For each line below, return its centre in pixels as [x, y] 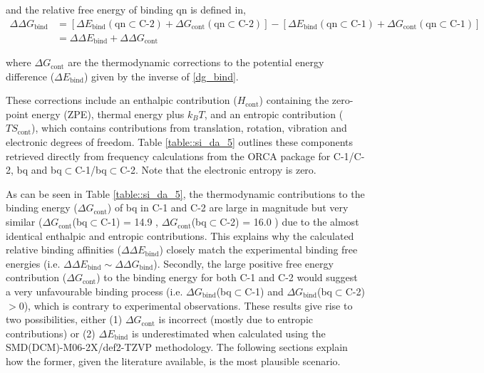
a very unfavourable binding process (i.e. [94, 291]
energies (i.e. [33, 263]
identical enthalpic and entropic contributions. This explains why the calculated [180, 235]
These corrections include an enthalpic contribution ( [122, 100]
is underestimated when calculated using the [228, 333]
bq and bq [39, 170]
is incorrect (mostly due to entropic [236, 319]
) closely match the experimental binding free [258, 249]
